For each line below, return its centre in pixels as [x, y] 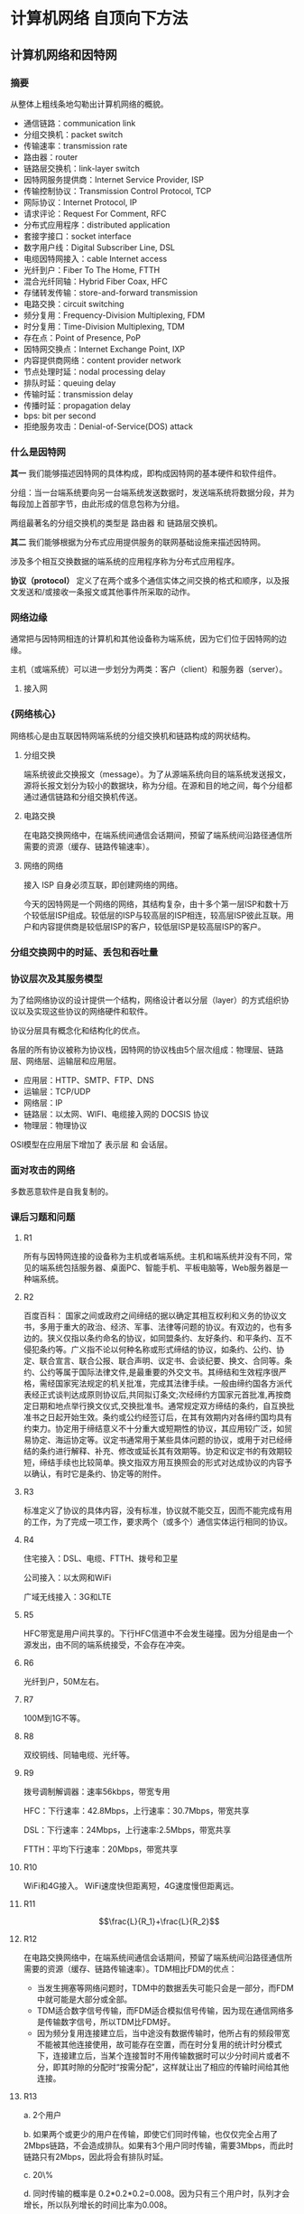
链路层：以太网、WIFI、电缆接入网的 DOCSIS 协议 [116, 1114]
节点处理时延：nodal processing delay [94, 371]
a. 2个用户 [42, 2115]
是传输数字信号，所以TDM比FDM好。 [106, 2022]
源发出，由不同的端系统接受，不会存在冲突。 [106, 1644]
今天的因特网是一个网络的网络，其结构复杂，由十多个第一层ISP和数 [148, 903]
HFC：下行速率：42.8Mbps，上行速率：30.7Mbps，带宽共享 [136, 1810]
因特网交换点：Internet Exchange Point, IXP [104, 349]
